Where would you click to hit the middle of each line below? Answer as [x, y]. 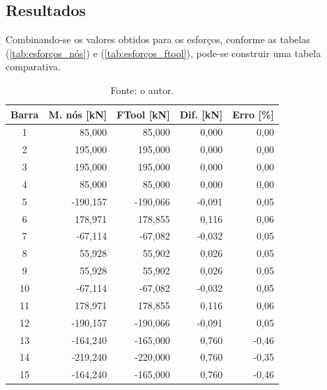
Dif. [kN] [201, 114]
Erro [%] [253, 114]
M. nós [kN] [78, 114]
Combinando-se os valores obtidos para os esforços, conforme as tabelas [158, 39]
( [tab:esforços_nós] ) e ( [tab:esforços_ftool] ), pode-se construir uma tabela [163, 53]
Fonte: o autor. [142, 89]
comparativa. [33, 67]
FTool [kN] [143, 114]
